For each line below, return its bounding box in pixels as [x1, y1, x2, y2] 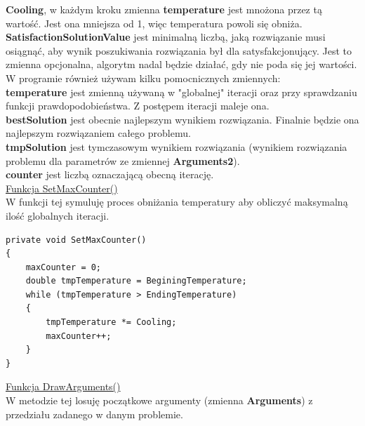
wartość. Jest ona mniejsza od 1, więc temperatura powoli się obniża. [6, 15, 303, 30]
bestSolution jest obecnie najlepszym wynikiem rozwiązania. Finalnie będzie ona [6, 112, 359, 126]
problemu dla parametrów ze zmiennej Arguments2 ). [6, 153, 240, 168]
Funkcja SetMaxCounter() [6, 180, 118, 195]
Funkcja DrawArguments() [6, 379, 121, 394]
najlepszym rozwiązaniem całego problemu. [6, 126, 191, 140]
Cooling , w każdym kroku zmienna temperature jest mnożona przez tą [6, 2, 322, 16]
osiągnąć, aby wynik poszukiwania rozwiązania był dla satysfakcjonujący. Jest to [6, 43, 352, 58]
